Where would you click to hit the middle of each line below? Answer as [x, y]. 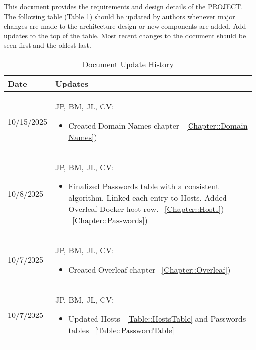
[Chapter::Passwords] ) [110, 220]
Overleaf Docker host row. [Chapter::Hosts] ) [146, 209]
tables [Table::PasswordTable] [121, 330]
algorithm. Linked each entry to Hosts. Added [148, 197]
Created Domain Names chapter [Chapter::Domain [158, 125]
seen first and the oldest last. [48, 45]
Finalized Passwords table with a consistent [144, 186]
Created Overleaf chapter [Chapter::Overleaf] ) [150, 269]
